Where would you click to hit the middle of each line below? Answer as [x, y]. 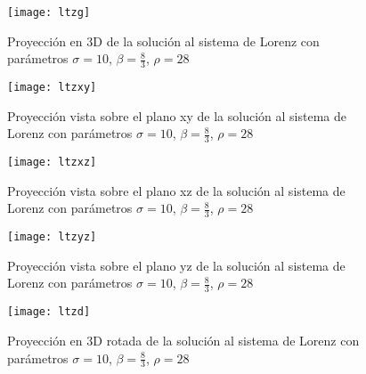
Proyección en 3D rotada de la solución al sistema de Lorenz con [183, 340]
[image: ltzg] [49, 12]
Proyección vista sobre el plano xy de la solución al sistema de [177, 115]
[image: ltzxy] [52, 88]
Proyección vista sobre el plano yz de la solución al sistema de [176, 265]
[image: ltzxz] [52, 163]
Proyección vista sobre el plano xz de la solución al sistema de [176, 190]
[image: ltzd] [49, 312]
